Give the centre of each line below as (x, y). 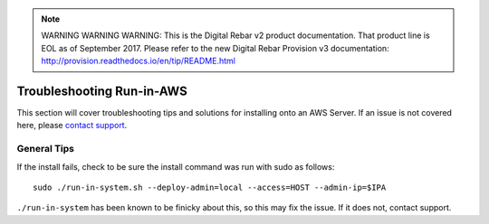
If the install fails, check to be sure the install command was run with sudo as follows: (176, 166)
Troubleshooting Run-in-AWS (102, 91)
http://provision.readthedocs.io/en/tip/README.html (138, 61)
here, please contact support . (72, 126)
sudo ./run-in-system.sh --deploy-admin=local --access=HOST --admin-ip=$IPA (210, 187)
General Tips (46, 149)
